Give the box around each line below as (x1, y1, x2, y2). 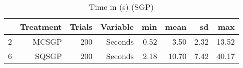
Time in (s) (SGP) (89, 1, 154, 12)
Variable (100, 21, 134, 32)
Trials (70, 21, 93, 32)
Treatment (20, 21, 62, 32)
